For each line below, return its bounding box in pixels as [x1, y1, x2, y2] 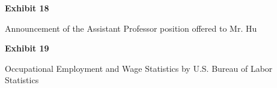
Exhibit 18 [5, 2, 49, 14]
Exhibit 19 [5, 42, 49, 54]
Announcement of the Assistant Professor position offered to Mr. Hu [5, 22, 257, 34]
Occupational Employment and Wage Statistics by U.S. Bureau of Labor [5, 62, 273, 74]
